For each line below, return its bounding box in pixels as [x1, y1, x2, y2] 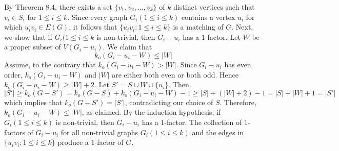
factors [4, 127, 25, 137]
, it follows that [69, 21, 117, 32]
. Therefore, [220, 96, 256, 107]
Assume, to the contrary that [4, 59, 96, 69]
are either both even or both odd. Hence [112, 69, 238, 80]
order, [4, 69, 23, 80]
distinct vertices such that [173, 2, 255, 12]
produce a [57, 137, 89, 147]
